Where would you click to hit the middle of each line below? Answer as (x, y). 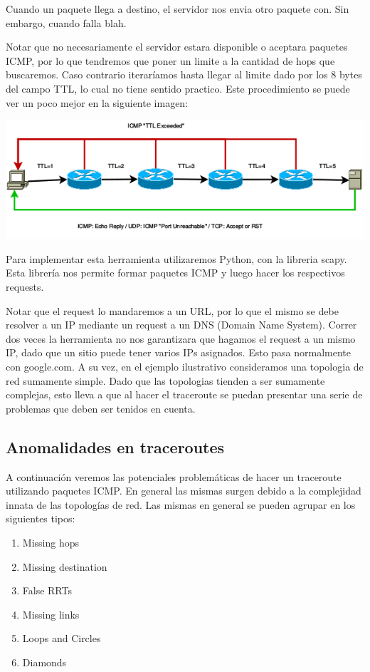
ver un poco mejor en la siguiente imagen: (97, 102)
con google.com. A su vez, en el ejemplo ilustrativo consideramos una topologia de (185, 367)
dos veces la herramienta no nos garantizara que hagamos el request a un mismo (181, 338)
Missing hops (51, 542)
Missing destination (65, 566)
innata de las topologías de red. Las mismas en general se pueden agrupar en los (181, 504)
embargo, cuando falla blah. (66, 22)
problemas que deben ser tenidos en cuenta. (101, 408)
